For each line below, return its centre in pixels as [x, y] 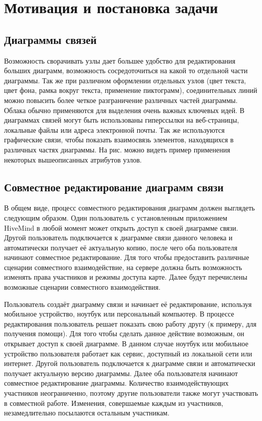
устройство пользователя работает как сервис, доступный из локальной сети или [128, 353]
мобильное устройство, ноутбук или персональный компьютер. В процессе [119, 314]
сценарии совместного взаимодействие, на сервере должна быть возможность [123, 267]
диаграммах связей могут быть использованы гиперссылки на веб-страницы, [122, 120]
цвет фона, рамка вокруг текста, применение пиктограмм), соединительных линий [131, 90]
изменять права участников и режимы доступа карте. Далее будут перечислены [126, 277]
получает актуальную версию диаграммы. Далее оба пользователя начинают [121, 373]
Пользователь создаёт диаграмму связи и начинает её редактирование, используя [128, 304]
